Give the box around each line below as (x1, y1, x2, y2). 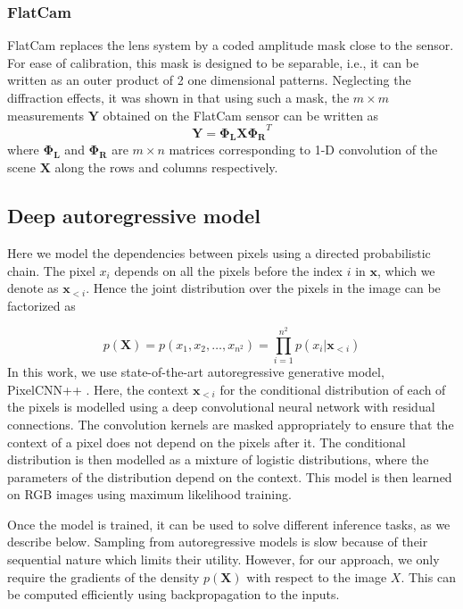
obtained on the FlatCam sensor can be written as (103, 105, 379, 124)
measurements (7, 105, 85, 124)
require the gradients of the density (7, 567, 200, 586)
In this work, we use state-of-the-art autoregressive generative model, (7, 363, 384, 381)
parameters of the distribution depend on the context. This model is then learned (7, 467, 452, 486)
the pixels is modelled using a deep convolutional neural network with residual (7, 397, 435, 416)
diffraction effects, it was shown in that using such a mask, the (7, 88, 350, 106)
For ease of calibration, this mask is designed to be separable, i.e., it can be (7, 53, 419, 71)
